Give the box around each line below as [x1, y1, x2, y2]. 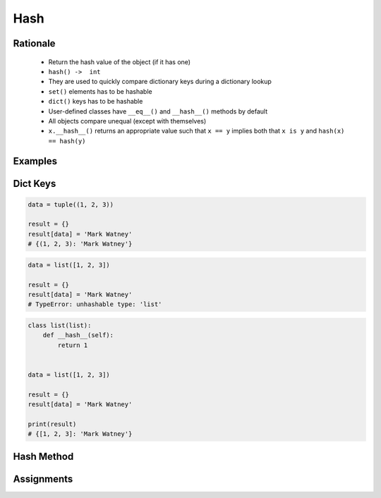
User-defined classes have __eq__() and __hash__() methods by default [48, 107, 268, 116]
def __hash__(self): [42, 332, 114, 339]
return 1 [57, 341, 88, 349]
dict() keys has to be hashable [48, 97, 143, 106]
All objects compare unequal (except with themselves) [48, 116, 207, 125]
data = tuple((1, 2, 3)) [28, 200, 114, 208]
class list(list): [28, 321, 92, 329]
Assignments [13, 473, 73, 485]
